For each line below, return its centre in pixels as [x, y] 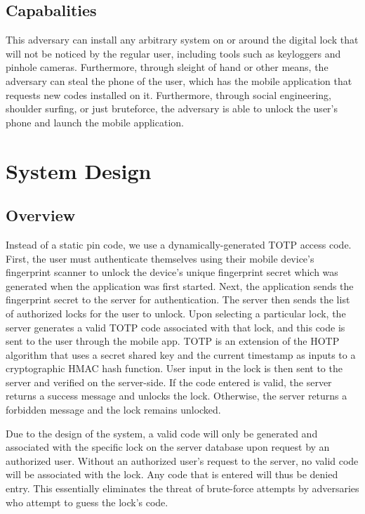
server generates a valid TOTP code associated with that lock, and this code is [175, 327]
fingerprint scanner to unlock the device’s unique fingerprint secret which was [172, 272]
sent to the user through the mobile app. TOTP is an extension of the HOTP [173, 341]
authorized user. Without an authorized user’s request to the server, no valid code [182, 460]
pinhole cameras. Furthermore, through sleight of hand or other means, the [167, 67]
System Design [79, 170]
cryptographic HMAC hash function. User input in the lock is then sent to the [174, 368]
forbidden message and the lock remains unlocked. [113, 410]
